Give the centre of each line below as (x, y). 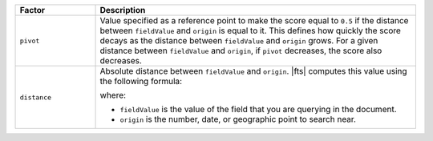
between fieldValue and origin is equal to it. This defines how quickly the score (250, 30)
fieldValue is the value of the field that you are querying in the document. (258, 109)
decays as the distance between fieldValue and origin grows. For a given (239, 40)
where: (113, 95)
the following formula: (141, 81)
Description (123, 10)
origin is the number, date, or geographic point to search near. (238, 119)
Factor (32, 10)
